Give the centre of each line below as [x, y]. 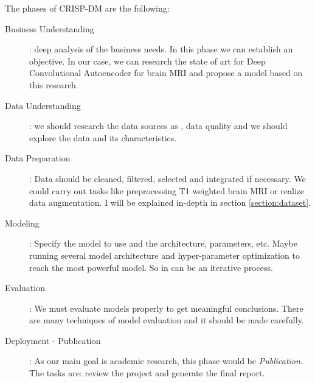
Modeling [22, 223]
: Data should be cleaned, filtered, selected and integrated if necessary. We [168, 178]
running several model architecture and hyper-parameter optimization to [164, 255]
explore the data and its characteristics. [103, 137]
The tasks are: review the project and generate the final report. [147, 373]
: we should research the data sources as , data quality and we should [158, 126]
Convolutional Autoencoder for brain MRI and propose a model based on [166, 73]
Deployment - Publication [53, 340]
